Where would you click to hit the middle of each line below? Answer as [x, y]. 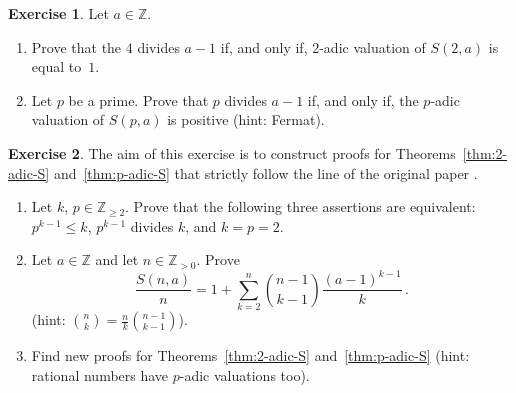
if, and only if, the [363, 99]
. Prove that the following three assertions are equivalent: [300, 206]
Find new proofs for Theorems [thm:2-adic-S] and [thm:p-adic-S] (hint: [250, 355]
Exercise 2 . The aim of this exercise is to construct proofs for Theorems [232, 152]
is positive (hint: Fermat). [246, 119]
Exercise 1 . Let [58, 13]
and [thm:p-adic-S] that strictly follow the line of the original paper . [265, 172]
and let [117, 259]
